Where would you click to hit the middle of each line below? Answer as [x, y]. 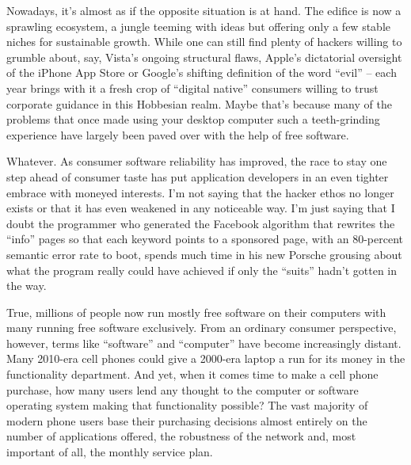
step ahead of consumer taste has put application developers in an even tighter [198, 176]
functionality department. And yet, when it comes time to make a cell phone [192, 374]
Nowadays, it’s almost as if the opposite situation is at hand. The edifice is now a [204, 10]
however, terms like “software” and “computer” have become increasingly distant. [204, 343]
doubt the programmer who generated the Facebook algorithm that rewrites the [201, 223]
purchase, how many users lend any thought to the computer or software [183, 389]
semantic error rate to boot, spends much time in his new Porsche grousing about [204, 254]
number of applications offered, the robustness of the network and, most [181, 436]
